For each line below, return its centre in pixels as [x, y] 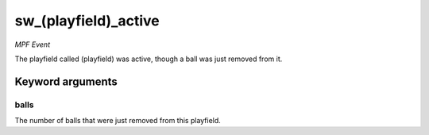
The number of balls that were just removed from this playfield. [118, 121]
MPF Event [33, 44]
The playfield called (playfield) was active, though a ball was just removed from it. [149, 59]
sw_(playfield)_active [87, 21]
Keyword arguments [66, 81]
